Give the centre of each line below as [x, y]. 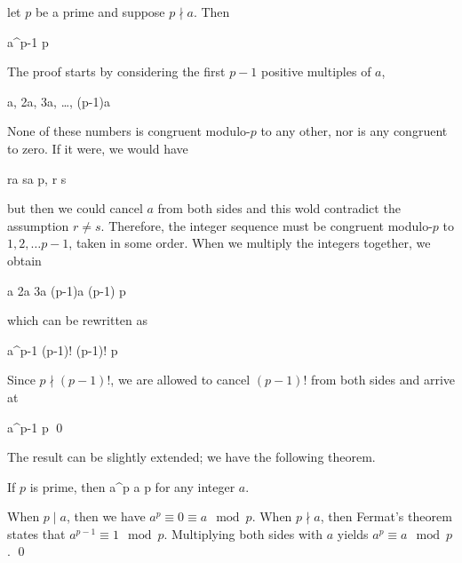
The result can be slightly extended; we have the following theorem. [191, 457]
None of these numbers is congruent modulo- [129, 131]
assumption [38, 225]
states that [36, 533]
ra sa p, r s [37, 178]
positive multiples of [316, 71]
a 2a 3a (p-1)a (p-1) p [67, 290]
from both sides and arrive [383, 380]
